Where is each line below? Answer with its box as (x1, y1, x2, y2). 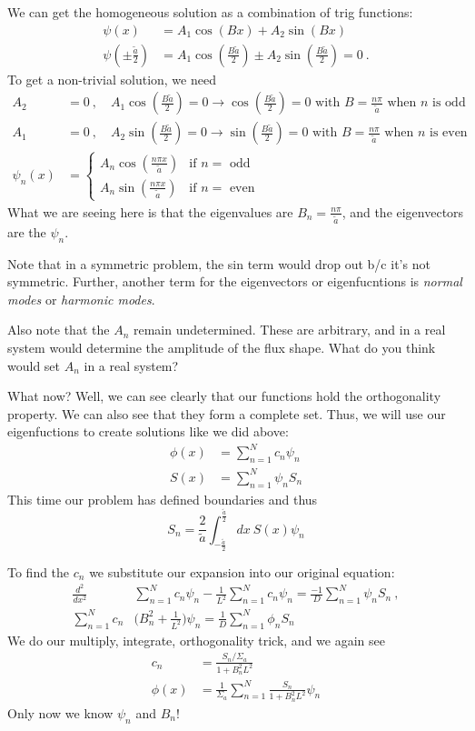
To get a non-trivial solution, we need (7, 69, 216, 88)
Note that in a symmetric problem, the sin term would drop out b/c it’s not (7, 254, 430, 273)
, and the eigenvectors (341, 202, 464, 221)
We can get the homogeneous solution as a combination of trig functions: (7, 3, 413, 21)
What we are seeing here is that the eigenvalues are (7, 202, 293, 221)
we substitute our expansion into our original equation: (89, 562, 395, 581)
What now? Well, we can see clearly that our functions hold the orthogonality (7, 386, 441, 406)
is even (429, 126, 468, 140)
